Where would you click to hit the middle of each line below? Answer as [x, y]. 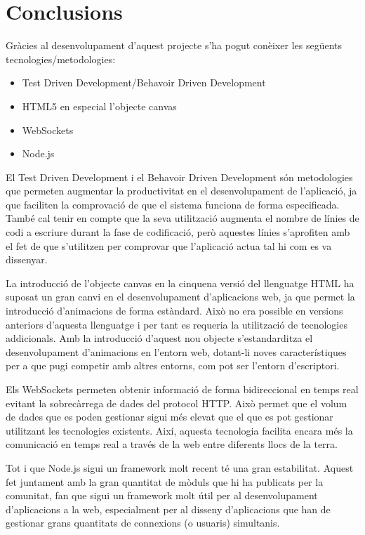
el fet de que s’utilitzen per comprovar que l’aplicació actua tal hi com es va [169, 245]
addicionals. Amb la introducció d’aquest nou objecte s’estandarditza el [159, 338]
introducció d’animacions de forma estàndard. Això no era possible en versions [174, 311]
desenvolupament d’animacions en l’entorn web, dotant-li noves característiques [176, 351]
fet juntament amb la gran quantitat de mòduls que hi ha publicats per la [165, 481]
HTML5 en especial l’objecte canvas [99, 106]
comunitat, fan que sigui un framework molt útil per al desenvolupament [162, 495]
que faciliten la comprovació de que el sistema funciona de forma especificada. [173, 204]
